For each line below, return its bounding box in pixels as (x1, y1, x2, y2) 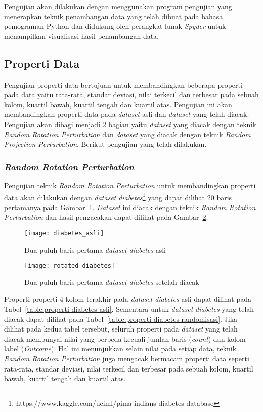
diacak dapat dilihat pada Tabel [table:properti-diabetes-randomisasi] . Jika (4, 313, 238, 324)
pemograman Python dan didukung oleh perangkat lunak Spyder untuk (4, 21, 226, 31)
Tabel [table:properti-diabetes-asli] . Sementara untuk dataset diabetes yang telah (4, 304, 254, 314)
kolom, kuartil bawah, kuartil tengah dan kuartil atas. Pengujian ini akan (4, 99, 232, 109)
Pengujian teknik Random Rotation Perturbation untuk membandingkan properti (4, 180, 256, 190)
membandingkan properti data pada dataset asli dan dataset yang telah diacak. (4, 109, 249, 119)
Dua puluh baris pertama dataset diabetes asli (24, 244, 166, 255)
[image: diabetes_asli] (24, 229, 104, 237)
